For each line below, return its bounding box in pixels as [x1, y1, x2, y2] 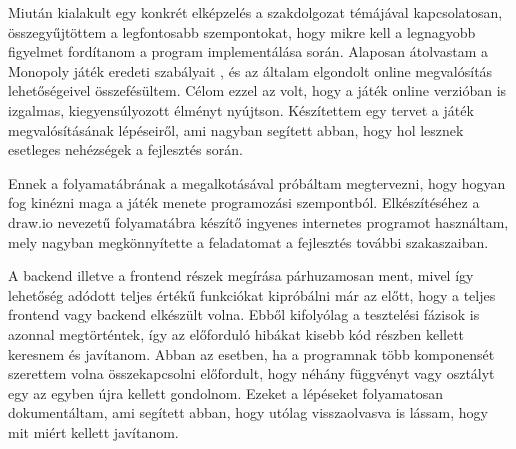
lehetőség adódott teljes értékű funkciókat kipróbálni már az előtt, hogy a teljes [8, 284, 496, 305]
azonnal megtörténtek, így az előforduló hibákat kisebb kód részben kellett [8, 323, 465, 344]
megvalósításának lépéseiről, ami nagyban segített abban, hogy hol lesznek [8, 119, 464, 140]
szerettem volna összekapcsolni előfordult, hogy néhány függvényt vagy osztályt [8, 363, 495, 384]
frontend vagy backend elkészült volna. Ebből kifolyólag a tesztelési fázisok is [8, 304, 480, 325]
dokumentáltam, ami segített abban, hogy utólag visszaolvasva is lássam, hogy [8, 402, 489, 423]
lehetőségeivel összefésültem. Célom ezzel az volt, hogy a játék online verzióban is [8, 80, 507, 101]
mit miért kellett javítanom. [8, 421, 179, 442]
